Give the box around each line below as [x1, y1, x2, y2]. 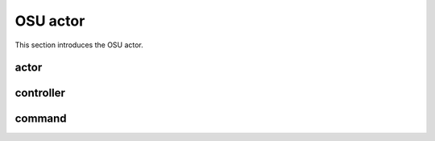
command [14, 112, 68, 126]
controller [14, 87, 66, 100]
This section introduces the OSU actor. [14, 40, 144, 50]
